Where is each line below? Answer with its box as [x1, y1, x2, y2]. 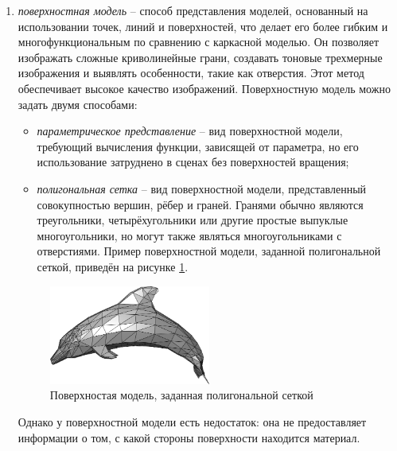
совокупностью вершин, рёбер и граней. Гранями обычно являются [37, 196, 364, 212]
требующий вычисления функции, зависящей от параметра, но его [37, 138, 359, 154]
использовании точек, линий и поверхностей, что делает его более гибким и [18, 17, 388, 34]
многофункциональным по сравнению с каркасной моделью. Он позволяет [18, 33, 379, 50]
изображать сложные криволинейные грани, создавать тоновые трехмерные [18, 49, 383, 65]
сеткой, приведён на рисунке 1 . [37, 258, 189, 274]
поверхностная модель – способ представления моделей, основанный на [18, 2, 368, 18]
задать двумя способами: [18, 95, 138, 112]
